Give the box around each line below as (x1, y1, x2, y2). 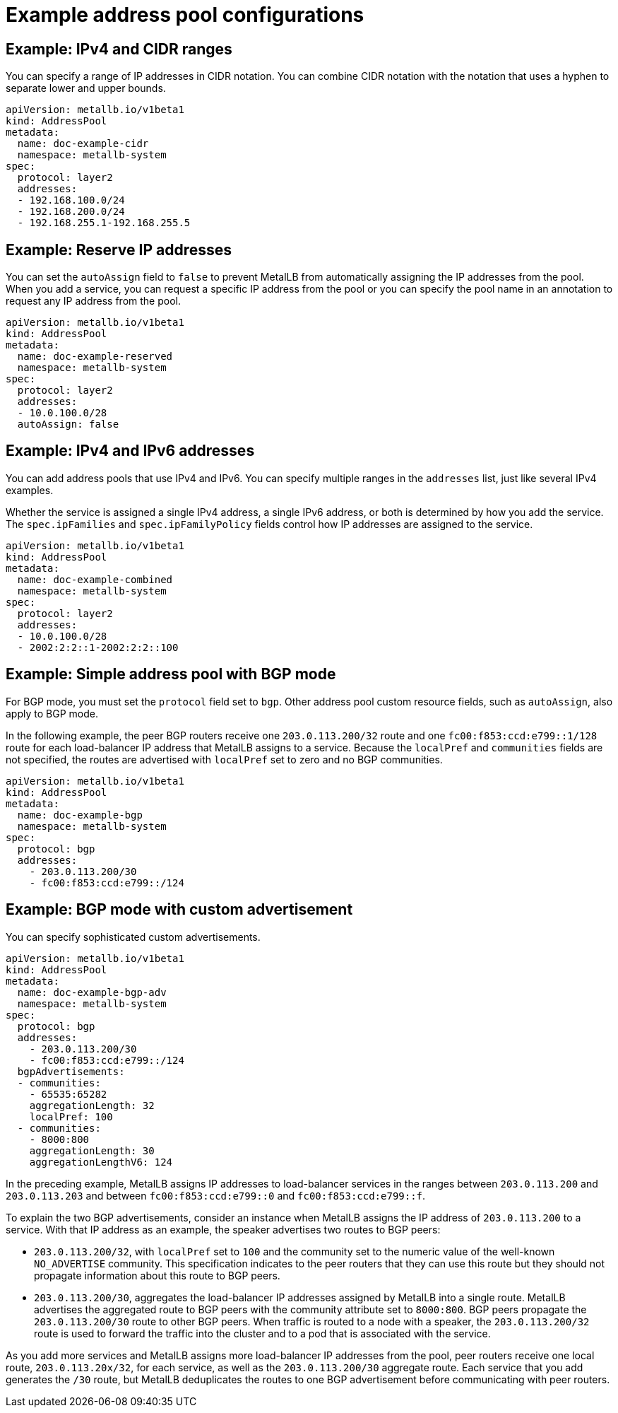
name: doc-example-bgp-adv (17, 986, 167, 998)
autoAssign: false (17, 418, 119, 430)
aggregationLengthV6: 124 (29, 1156, 173, 1168)
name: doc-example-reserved (17, 351, 173, 363)
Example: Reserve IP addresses (6, 240, 232, 259)
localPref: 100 (29, 1110, 113, 1122)
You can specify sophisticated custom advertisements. (6, 930, 261, 943)
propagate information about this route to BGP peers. (34, 1269, 280, 1282)
